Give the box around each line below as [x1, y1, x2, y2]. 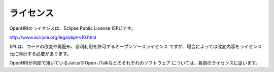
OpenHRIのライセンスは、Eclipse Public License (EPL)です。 [9, 25, 136, 31]
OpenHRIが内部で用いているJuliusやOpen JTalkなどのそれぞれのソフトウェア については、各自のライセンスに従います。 [9, 60, 260, 66]
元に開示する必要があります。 [9, 50, 72, 56]
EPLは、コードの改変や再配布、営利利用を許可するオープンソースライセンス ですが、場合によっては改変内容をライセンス [9, 43, 262, 50]
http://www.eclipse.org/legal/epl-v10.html [9, 34, 96, 40]
